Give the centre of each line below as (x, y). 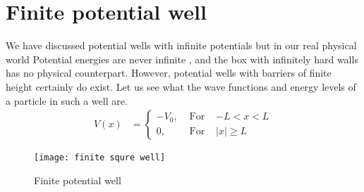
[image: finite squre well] (100, 158)
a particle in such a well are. (67, 100)
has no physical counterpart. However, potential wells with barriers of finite (169, 73)
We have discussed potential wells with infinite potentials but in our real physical (181, 45)
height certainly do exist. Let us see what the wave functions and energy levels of (181, 86)
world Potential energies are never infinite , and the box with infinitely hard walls (182, 59)
